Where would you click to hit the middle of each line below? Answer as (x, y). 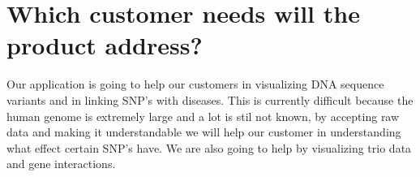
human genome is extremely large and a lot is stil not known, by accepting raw (203, 116)
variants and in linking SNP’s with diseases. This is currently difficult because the (210, 99)
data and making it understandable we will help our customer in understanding (204, 132)
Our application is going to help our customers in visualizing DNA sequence (195, 84)
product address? (105, 45)
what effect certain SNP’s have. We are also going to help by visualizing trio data (209, 147)
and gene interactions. (61, 164)
